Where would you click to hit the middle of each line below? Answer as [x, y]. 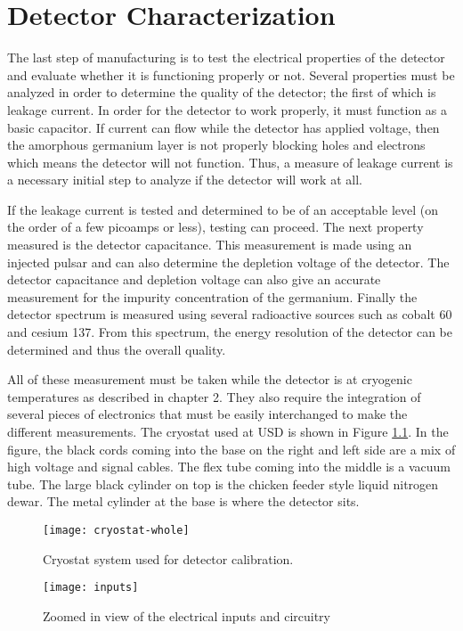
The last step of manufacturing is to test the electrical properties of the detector [226, 57]
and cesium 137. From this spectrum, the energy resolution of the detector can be [230, 332]
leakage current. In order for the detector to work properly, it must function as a [227, 109]
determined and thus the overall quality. [117, 349]
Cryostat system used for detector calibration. [168, 558]
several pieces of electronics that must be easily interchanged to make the [207, 414]
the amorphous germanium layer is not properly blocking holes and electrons [216, 145]
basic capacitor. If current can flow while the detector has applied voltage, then [223, 127]
